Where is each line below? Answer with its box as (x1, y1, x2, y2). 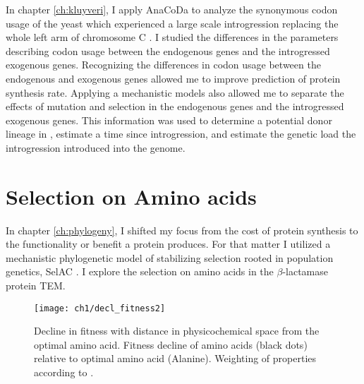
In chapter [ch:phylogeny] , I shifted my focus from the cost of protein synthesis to (6, 222, 358, 237)
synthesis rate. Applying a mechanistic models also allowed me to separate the (6, 85, 344, 100)
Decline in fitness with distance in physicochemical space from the (34, 323, 320, 338)
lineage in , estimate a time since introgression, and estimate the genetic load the (6, 126, 356, 141)
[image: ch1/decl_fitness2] (34, 303, 166, 313)
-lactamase (282, 264, 329, 279)
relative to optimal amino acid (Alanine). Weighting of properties (34, 351, 317, 366)
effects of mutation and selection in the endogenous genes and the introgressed (6, 99, 344, 114)
